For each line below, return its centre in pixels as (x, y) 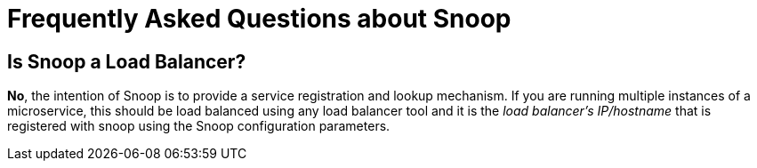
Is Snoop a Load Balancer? (127, 61)
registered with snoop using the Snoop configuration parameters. (199, 126)
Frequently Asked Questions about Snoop (259, 19)
